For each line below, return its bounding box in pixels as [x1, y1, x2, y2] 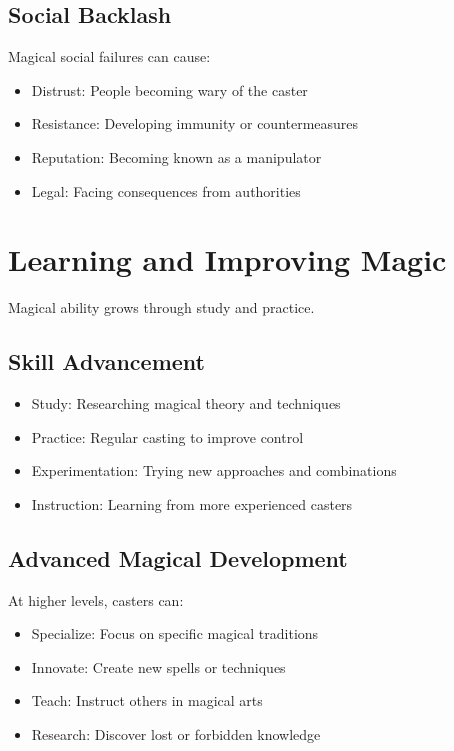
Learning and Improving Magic [8, 239, 447, 280]
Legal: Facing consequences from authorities [31, 180, 301, 201]
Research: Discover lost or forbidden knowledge [31, 724, 321, 745]
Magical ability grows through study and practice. [8, 297, 315, 318]
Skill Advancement [8, 346, 205, 377]
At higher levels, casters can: [8, 589, 184, 610]
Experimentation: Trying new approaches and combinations [31, 460, 397, 481]
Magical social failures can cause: [8, 46, 211, 67]
